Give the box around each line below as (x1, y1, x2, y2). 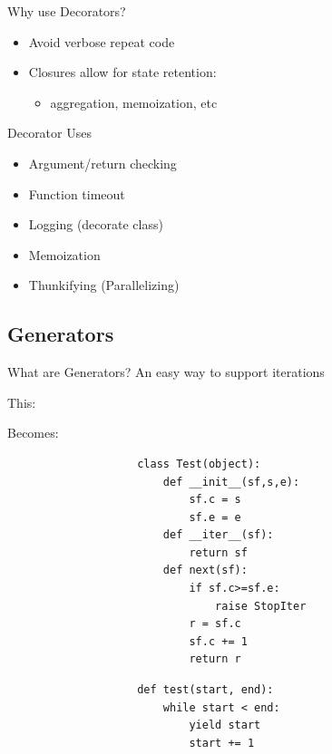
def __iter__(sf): (162, 528, 274, 542)
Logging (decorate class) (28, 215, 163, 234)
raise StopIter (215, 599, 307, 613)
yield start (189, 719, 261, 732)
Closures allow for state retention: (28, 63, 217, 82)
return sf (189, 546, 248, 559)
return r (189, 652, 241, 666)
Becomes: (7, 423, 59, 442)
